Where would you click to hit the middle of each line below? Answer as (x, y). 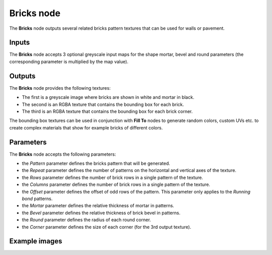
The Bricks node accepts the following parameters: (63, 154)
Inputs (20, 43)
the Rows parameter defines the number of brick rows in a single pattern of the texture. (113, 177)
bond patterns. (37, 199)
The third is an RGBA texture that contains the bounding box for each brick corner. (107, 111)
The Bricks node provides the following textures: (60, 88)
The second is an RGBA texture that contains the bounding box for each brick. (103, 104)
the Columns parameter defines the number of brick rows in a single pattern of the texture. (116, 184)
